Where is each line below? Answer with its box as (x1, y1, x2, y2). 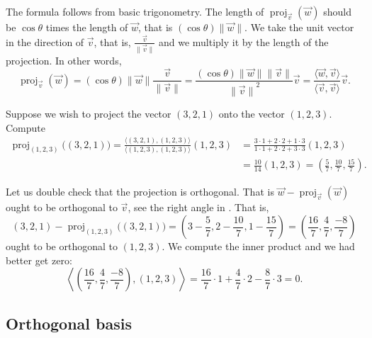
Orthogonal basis (6, 312, 132, 334)
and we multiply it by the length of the (158, 34, 329, 49)
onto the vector (218, 106, 285, 120)
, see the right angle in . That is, (128, 200, 269, 215)
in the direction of (6, 34, 84, 49)
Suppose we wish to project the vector (6, 106, 171, 120)
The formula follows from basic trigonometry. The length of (6, 4, 264, 18)
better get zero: (6, 252, 72, 267)
